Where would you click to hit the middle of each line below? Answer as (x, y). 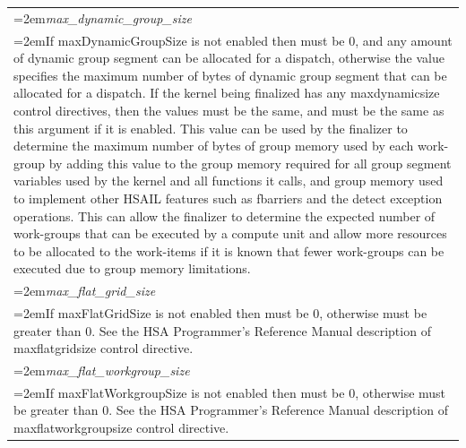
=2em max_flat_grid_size (85, 291)
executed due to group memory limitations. (132, 268)
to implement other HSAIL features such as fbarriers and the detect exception (228, 198)
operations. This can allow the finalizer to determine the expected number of (224, 215)
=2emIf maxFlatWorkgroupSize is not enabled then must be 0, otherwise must (230, 392)
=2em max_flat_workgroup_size (102, 370)
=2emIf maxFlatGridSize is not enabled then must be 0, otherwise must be (220, 313)
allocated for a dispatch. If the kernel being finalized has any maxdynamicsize (227, 93)
